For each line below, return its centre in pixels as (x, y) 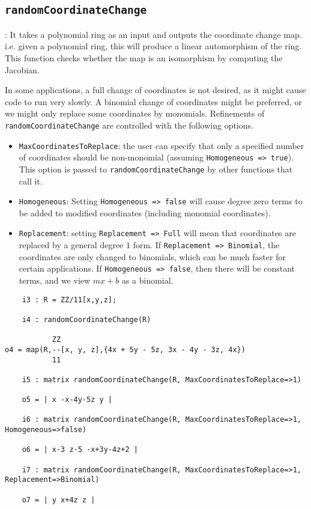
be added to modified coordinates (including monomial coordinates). (145, 212)
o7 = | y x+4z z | (59, 500)
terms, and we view (55, 280)
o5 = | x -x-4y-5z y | (67, 400)
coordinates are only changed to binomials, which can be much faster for (152, 256)
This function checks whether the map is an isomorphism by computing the (144, 57)
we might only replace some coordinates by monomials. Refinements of (135, 113)
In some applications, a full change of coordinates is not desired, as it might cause (155, 90)
